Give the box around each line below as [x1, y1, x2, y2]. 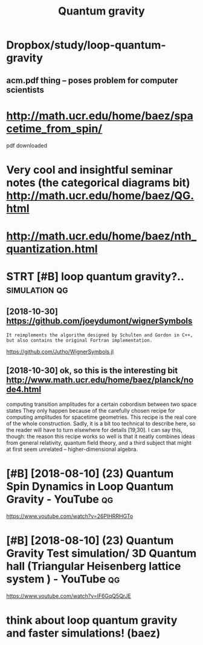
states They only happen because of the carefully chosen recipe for [6, 407, 175, 414]
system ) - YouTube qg [6, 572, 120, 586]
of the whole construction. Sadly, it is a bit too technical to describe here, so [6, 419, 196, 427]
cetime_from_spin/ [6, 122, 103, 136]
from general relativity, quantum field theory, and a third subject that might [6, 439, 192, 446]
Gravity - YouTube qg [6, 492, 114, 506]
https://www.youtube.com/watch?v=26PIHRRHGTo [6, 512, 134, 520]
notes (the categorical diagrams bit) [6, 175, 190, 189]
